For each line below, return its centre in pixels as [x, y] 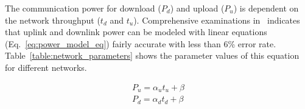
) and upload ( [197, 8]
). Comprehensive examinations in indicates [217, 20]
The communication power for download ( [83, 8]
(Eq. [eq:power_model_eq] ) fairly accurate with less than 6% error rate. [141, 43]
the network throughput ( [53, 20]
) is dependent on [266, 8]
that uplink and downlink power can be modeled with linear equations [136, 32]
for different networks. [46, 67]
